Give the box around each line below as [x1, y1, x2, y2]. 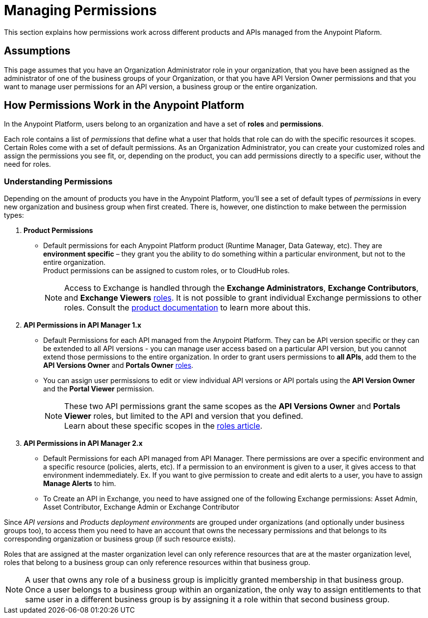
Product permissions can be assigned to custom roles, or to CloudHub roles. [43, 266, 290, 275]
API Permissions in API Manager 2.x [24, 439, 143, 448]
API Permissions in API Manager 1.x [24, 321, 142, 330]
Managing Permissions [4, 2, 157, 19]
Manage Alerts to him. [43, 479, 116, 488]
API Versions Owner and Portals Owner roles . [43, 361, 194, 370]
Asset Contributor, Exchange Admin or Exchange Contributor [43, 503, 240, 512]
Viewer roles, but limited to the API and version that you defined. [64, 411, 303, 421]
